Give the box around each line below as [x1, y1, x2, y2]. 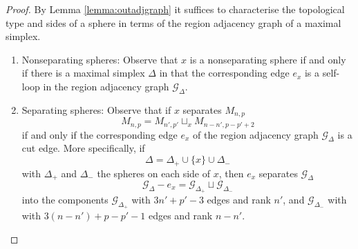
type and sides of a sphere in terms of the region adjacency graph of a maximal [6, 15, 341, 30]
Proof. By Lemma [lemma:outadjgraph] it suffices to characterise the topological [6, 2, 345, 16]
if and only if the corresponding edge [21, 127, 178, 141]
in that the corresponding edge [159, 66, 290, 80]
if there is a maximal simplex [21, 66, 145, 80]
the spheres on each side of [97, 166, 211, 180]
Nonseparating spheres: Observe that [21, 52, 178, 66]
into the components [21, 192, 109, 207]
